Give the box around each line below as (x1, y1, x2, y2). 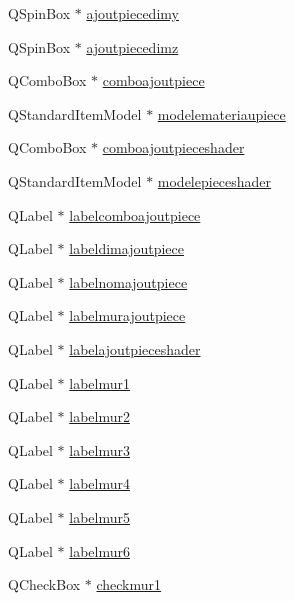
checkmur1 (96, 574, 162, 595)
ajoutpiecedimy (86, 3, 179, 23)
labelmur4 (69, 473, 130, 494)
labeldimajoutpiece (69, 238, 185, 259)
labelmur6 (69, 540, 130, 561)
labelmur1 (69, 372, 130, 393)
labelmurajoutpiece (69, 305, 186, 326)
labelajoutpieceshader (69, 338, 201, 359)
